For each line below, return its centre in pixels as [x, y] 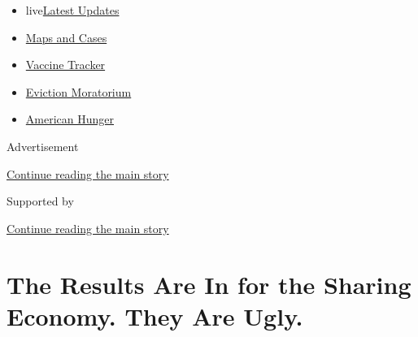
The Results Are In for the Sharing [209, 284]
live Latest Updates [72, 10]
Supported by [40, 201]
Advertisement [43, 146]
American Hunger [70, 119]
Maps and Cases [66, 37]
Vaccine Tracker [65, 65]
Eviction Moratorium [78, 91]
